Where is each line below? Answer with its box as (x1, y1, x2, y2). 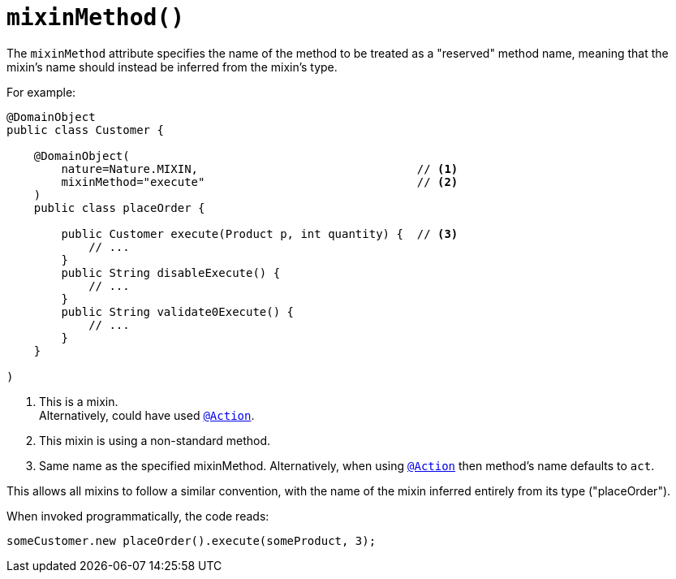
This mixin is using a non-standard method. (39, 433, 271, 447)
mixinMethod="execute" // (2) (61, 175, 459, 188)
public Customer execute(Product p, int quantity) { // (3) (61, 227, 459, 240)
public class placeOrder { (33, 201, 205, 214)
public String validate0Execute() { (61, 305, 295, 318)
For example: (6, 84, 76, 99)
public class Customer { (6, 123, 164, 136)
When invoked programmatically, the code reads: (6, 508, 269, 523)
